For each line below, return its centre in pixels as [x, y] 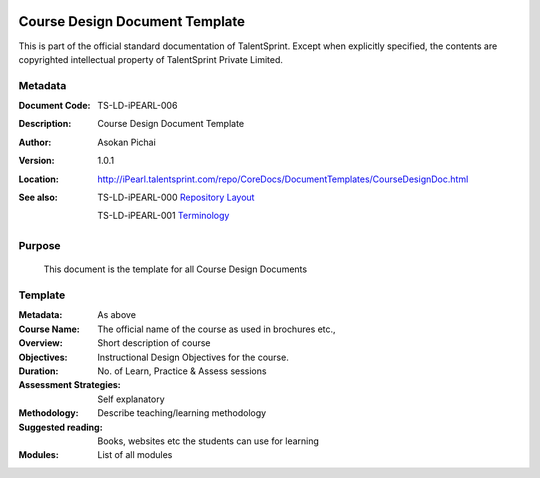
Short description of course [154, 343]
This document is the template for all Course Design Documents [175, 269]
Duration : [38, 371]
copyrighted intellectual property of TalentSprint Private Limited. [151, 59]
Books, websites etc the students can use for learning [208, 441]
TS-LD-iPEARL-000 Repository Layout [176, 197]
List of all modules [135, 455]
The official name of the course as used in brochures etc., [216, 329]
